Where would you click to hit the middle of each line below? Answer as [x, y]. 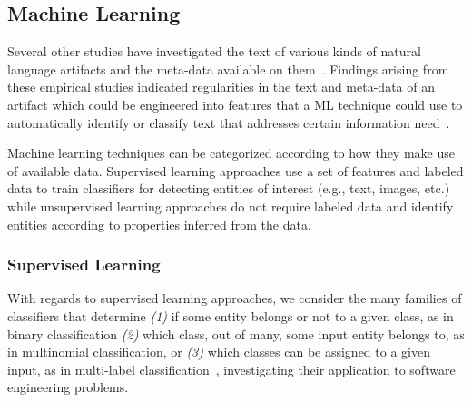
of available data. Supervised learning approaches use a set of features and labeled [236, 170]
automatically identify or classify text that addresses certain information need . [229, 122]
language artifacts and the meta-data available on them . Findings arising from [228, 69]
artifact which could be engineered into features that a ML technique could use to [235, 104]
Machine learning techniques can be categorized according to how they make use [231, 153]
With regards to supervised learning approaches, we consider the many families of [235, 298]
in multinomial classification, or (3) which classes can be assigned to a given [219, 352]
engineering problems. [68, 387]
